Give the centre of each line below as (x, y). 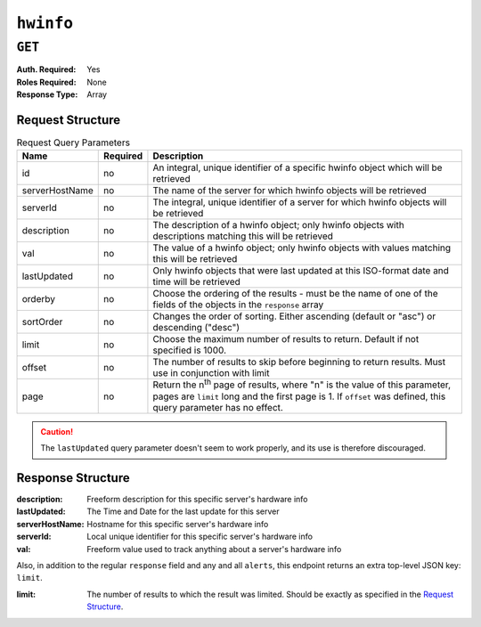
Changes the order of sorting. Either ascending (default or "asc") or (294, 316)
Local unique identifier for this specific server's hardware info (200, 537)
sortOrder (42, 322)
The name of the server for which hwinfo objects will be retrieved (289, 191)
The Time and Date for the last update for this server (183, 511)
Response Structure (73, 478)
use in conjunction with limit (211, 373)
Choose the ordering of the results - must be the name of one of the (295, 294)
